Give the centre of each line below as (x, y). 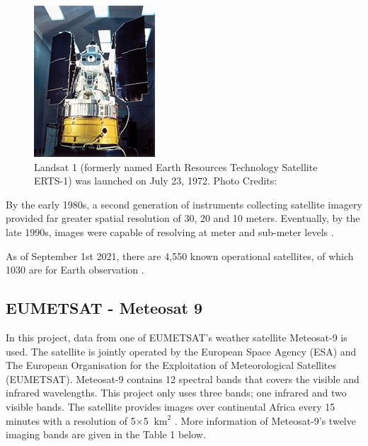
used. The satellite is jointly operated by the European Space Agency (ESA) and (181, 351)
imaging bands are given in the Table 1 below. (106, 434)
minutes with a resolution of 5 (71, 420)
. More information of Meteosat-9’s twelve (265, 420)
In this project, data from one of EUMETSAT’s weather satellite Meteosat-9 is (177, 337)
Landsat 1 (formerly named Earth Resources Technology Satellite (176, 166)
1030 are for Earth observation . (75, 270)
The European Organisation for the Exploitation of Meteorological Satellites (171, 365)
